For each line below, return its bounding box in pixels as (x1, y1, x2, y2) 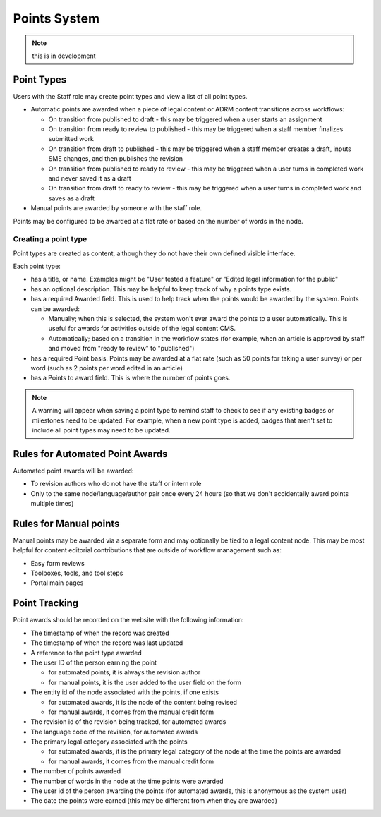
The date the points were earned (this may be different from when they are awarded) (30, 797, 278, 805)
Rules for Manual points (13, 517, 120, 529)
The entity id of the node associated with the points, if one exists (30, 688, 219, 696)
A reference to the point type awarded (30, 648, 143, 657)
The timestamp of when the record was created (30, 629, 169, 637)
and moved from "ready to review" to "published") (48, 344, 195, 353)
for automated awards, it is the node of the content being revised (48, 698, 238, 706)
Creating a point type (13, 234, 87, 244)
